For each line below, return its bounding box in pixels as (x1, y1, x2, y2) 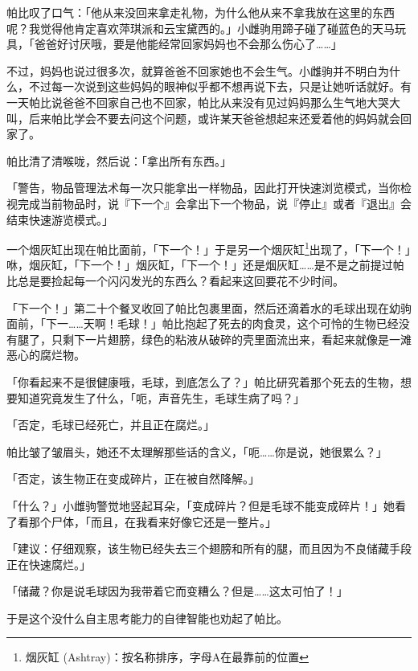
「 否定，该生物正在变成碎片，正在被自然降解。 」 (6, 470, 260, 487)
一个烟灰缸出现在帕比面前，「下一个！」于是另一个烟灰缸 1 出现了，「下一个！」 (6, 239, 411, 257)
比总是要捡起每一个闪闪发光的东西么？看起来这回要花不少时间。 (6, 272, 344, 288)
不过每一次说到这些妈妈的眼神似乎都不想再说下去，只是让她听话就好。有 (28, 78, 412, 95)
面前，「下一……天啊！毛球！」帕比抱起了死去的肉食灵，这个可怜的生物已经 (6, 315, 399, 332)
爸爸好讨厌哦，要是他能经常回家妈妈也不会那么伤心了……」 (34, 35, 342, 52)
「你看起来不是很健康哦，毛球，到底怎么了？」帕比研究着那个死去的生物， (6, 373, 400, 390)
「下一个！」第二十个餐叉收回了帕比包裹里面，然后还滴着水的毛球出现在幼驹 (6, 299, 412, 316)
